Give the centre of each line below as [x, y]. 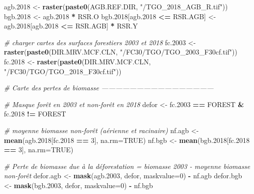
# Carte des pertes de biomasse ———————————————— [109, 88]
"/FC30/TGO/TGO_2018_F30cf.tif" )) [63, 71]
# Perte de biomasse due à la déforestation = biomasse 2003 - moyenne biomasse [127, 166]
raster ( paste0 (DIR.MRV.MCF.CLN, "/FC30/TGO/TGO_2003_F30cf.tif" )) [121, 52]
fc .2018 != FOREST [35, 114]
